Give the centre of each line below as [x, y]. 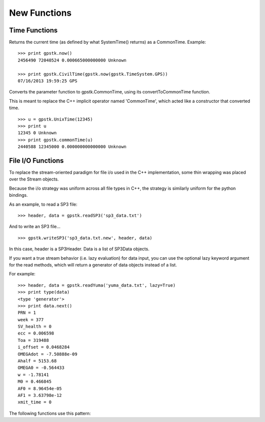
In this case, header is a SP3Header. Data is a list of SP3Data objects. [79, 249]
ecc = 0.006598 [36, 333]
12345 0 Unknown [37, 133]
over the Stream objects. [34, 179]
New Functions [40, 13]
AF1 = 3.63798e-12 [40, 395]
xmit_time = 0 [35, 402]
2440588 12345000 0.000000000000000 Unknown [72, 147]
